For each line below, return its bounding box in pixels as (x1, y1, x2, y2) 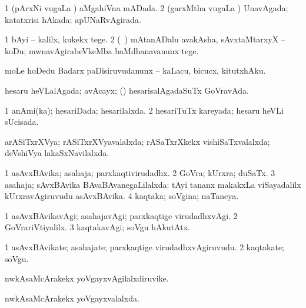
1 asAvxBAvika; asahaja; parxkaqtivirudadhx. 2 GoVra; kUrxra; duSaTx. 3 (5, 166, 275, 178)
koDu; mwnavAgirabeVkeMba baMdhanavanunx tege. (5, 44, 199, 57)
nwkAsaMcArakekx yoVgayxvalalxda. (5, 292, 139, 304)
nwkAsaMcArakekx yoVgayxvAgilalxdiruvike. (5, 272, 169, 284)
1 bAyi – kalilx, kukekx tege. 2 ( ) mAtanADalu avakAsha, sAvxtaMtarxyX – (5, 33, 285, 45)
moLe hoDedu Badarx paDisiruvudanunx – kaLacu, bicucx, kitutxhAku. (5, 64, 266, 77)
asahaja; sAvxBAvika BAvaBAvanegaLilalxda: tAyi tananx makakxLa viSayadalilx (5, 178, 301, 190)
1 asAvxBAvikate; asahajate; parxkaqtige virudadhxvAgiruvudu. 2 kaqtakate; (5, 240, 285, 253)
